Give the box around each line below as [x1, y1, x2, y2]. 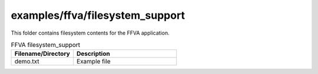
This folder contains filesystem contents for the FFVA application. [11, 29, 170, 36]
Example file [77, 58, 111, 66]
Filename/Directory [14, 50, 70, 58]
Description [77, 50, 110, 58]
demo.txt [14, 58, 39, 66]
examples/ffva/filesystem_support [11, 9, 185, 22]
